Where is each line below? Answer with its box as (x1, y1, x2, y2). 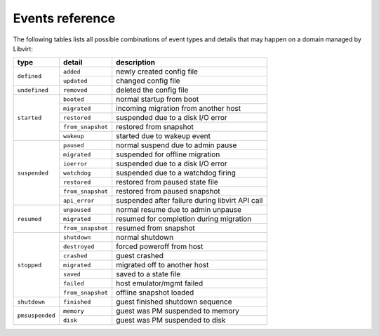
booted (63, 95, 84, 103)
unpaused (63, 206, 91, 213)
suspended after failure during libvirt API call (116, 196, 263, 206)
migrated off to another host (116, 260, 209, 270)
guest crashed (116, 251, 164, 261)
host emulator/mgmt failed (116, 278, 204, 288)
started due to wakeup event (116, 131, 211, 141)
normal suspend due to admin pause (116, 140, 237, 150)
